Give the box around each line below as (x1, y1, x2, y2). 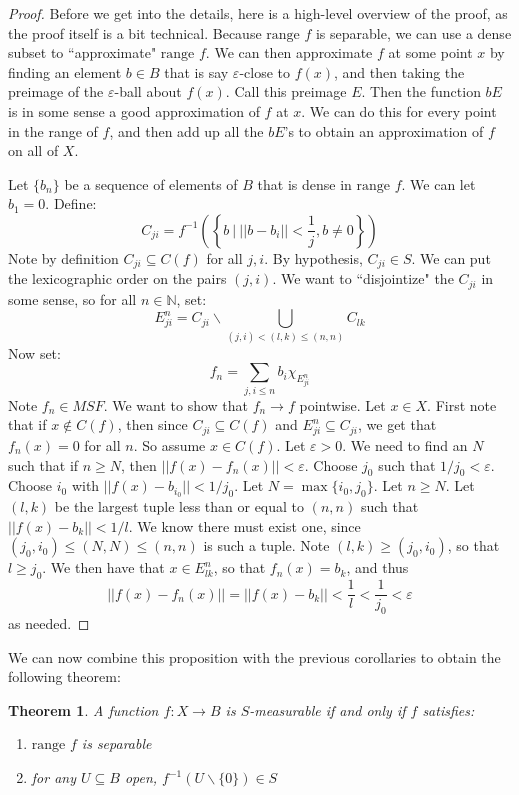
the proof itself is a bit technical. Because (8, 22, 262, 43)
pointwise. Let (299, 394, 386, 415)
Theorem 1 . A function (8, 699, 159, 720)
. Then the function (361, 81, 481, 102)
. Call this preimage (225, 81, 347, 102)
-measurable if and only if (249, 699, 406, 720)
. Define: (45, 193, 97, 214)
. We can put (411, 247, 491, 268)
